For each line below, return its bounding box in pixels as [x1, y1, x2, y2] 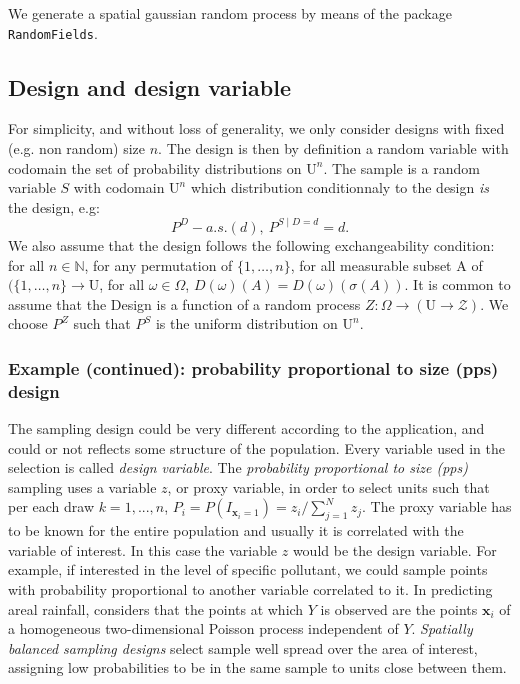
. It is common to [404, 274, 511, 295]
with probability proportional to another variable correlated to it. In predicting [8, 578, 493, 599]
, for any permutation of [84, 254, 233, 275]
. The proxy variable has [362, 496, 512, 517]
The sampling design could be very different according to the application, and [8, 418, 485, 439]
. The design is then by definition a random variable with [158, 138, 509, 159]
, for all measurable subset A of [290, 254, 483, 275]
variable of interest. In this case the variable [8, 539, 278, 560]
